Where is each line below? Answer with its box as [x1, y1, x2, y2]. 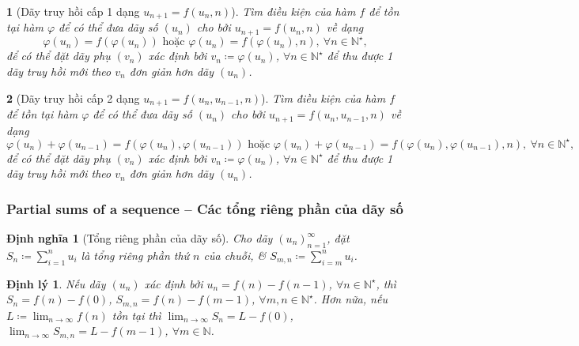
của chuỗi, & [203, 246, 267, 263]
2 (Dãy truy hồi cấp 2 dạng [6, 89, 140, 106]
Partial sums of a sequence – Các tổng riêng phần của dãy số [6, 198, 403, 218]
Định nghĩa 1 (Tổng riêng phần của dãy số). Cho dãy [6, 230, 273, 246]
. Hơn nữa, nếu [313, 291, 388, 307]
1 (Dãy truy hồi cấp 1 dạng [6, 3, 140, 19]
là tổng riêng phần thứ [81, 246, 190, 263]
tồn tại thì [112, 307, 161, 323]
